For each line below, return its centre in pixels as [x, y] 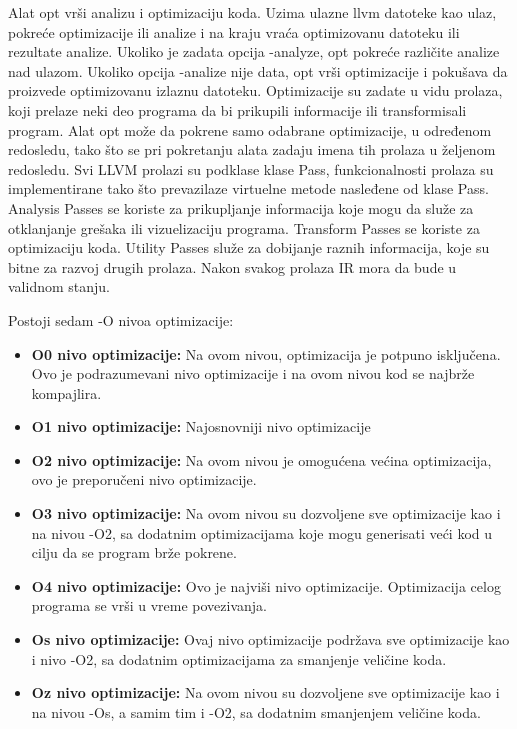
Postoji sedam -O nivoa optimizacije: [121, 319]
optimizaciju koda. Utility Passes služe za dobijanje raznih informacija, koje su [249, 247]
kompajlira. [66, 392]
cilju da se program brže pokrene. [134, 552]
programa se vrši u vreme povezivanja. [149, 605]
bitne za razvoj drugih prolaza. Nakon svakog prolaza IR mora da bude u [232, 266]
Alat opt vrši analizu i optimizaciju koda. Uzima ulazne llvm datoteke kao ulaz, [252, 12]
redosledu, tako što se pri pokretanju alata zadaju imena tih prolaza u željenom [252, 149]
